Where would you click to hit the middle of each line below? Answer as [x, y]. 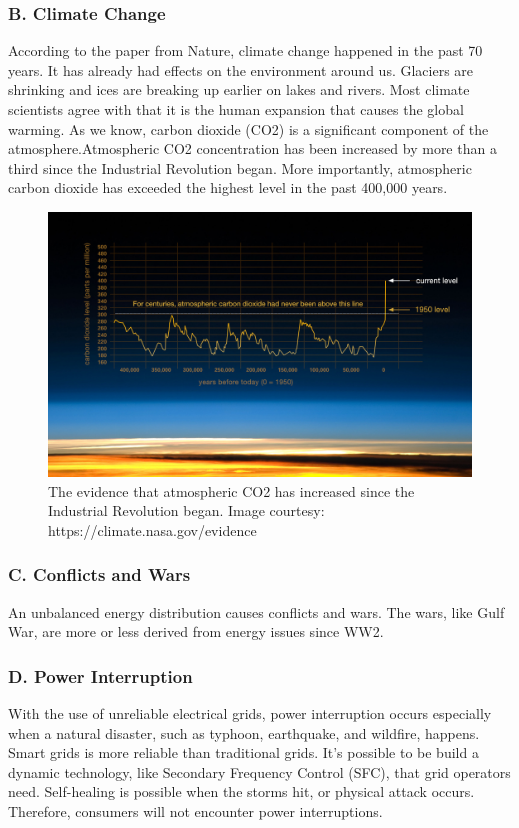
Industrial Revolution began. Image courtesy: [186, 510]
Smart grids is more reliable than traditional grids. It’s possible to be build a [243, 752]
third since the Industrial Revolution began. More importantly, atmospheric [240, 167]
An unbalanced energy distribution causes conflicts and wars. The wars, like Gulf [256, 611]
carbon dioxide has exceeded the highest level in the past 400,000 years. [228, 187]
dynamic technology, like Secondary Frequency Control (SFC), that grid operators [259, 771]
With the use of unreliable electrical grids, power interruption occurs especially [250, 712]
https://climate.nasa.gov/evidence [152, 529]
